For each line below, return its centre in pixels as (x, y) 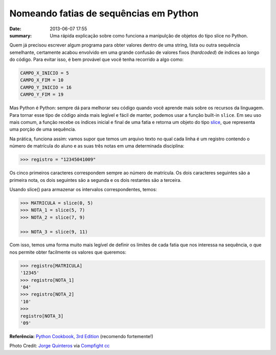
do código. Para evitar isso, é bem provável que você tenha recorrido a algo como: (97, 59)
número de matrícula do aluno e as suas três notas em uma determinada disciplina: (97, 146)
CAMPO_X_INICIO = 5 (44, 73)
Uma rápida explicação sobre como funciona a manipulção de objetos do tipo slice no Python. (149, 35)
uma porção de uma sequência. (43, 129)
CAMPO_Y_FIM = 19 (42, 95)
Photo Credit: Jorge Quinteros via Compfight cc (60, 346)
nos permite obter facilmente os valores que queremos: (68, 252)
